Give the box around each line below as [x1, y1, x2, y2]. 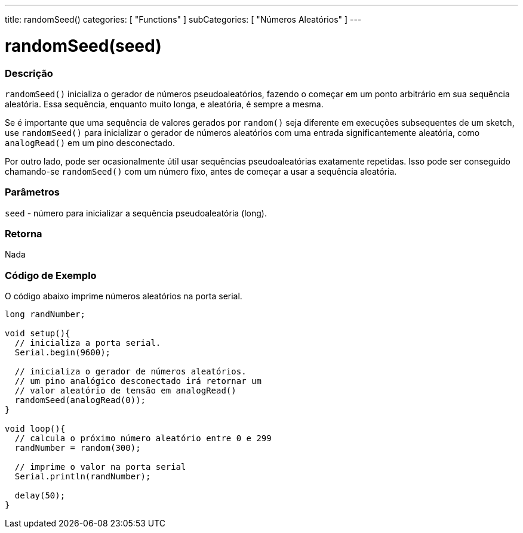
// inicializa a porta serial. [14, 338, 161, 348]
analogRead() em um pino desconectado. [5, 137, 175, 148]
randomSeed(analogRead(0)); [14, 395, 146, 405]
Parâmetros [5, 186, 60, 199]
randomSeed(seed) [5, 35, 162, 56]
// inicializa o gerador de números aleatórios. [14, 367, 247, 377]
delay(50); [14, 491, 66, 501]
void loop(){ [5, 424, 66, 434]
